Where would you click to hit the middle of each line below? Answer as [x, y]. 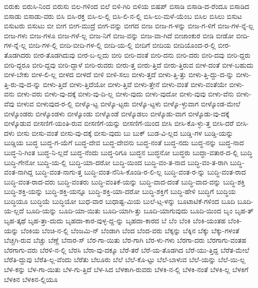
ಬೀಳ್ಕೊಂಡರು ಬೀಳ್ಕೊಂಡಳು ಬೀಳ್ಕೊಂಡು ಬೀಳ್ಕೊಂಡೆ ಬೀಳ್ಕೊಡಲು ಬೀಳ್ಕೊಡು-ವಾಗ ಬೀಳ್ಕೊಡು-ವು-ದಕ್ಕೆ [117, 113]
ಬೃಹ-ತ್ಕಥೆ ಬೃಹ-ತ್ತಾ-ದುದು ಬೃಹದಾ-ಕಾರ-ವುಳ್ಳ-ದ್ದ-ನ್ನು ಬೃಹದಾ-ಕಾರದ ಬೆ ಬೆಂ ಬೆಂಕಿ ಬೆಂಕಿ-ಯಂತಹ [115, 221]
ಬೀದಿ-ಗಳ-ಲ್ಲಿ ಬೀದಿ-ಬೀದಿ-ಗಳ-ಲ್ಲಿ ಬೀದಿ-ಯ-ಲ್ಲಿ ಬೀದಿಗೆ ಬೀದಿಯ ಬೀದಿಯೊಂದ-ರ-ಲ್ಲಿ [122, 45]
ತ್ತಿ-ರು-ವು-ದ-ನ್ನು [22, 84]
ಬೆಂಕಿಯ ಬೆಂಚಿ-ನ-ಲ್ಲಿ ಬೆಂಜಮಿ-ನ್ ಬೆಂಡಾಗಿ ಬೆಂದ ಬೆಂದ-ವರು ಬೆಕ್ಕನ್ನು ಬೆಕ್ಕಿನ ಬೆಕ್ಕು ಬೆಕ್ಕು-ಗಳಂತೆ [130, 230]
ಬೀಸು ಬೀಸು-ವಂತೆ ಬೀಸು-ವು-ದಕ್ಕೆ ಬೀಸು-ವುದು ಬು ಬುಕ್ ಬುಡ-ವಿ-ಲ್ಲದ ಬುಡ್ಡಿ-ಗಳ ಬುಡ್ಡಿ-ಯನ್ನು [125, 133]
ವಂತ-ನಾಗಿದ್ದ [18, 172]
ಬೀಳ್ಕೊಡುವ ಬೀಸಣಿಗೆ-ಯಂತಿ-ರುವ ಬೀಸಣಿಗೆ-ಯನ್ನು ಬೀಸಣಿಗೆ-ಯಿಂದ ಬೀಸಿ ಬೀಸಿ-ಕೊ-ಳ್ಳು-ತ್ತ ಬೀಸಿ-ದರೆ [119, 123]
